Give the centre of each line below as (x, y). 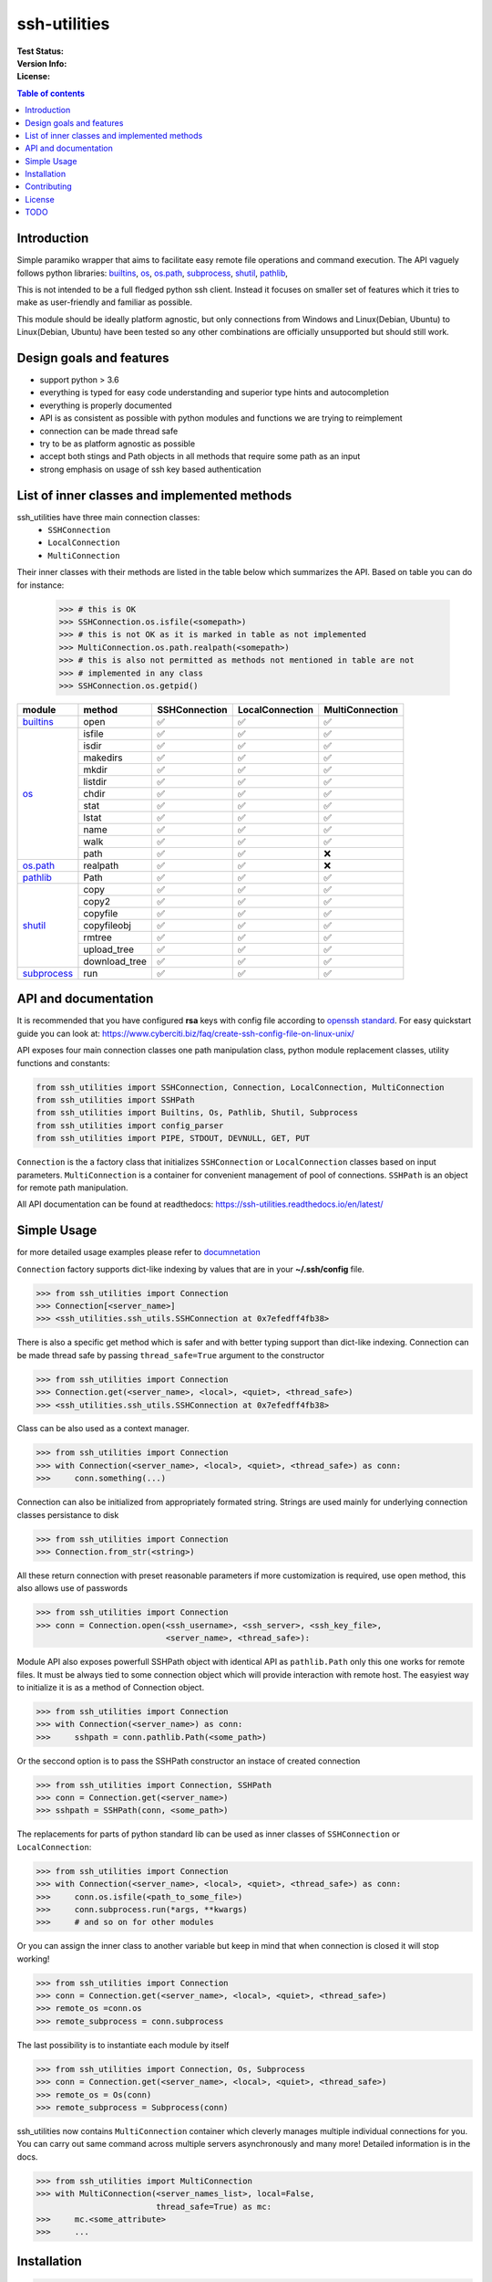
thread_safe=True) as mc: (214, 2206)
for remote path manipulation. (72, 1188)
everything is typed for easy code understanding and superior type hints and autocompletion (214, 393)
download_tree (115, 961)
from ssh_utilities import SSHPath (115, 1099)
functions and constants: (64, 1062)
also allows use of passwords (72, 1588)
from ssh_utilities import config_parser (130, 1125)
